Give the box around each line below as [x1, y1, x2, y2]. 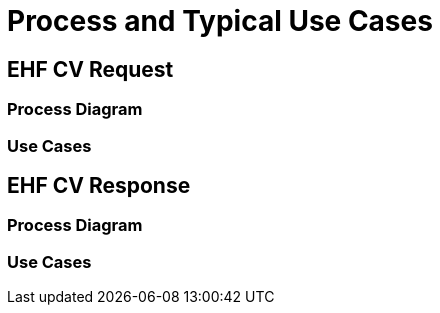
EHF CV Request [7, 56, 174, 82]
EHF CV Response [7, 172, 191, 198]
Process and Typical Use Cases [7, 4, 433, 38]
